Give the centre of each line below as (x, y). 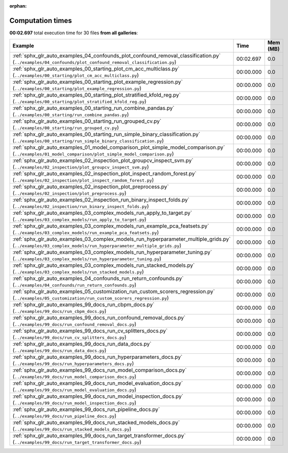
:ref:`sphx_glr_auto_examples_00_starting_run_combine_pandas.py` (93, 108)
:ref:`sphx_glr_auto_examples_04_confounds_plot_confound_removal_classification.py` (117, 56)
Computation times (41, 20)
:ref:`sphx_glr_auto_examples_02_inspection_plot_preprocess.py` (91, 187)
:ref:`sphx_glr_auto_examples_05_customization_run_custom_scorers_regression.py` (114, 291)
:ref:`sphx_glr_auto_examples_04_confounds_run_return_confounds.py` (98, 279)
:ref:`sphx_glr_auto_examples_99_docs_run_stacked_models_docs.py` (96, 423)
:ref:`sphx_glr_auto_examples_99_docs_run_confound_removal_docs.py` (99, 318)
